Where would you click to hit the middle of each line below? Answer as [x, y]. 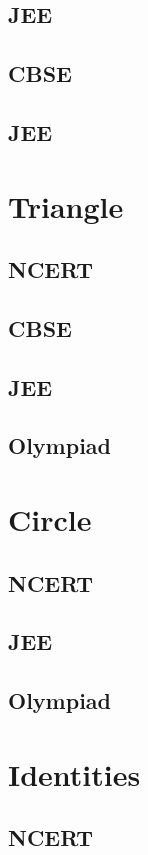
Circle [50, 519]
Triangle [66, 205]
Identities [74, 773]
